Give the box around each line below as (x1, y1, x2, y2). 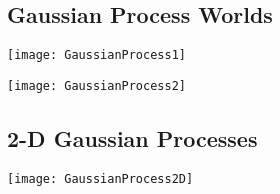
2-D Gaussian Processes (7, 122, 258, 153)
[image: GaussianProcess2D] (7, 171, 194, 186)
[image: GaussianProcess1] (7, 48, 186, 63)
